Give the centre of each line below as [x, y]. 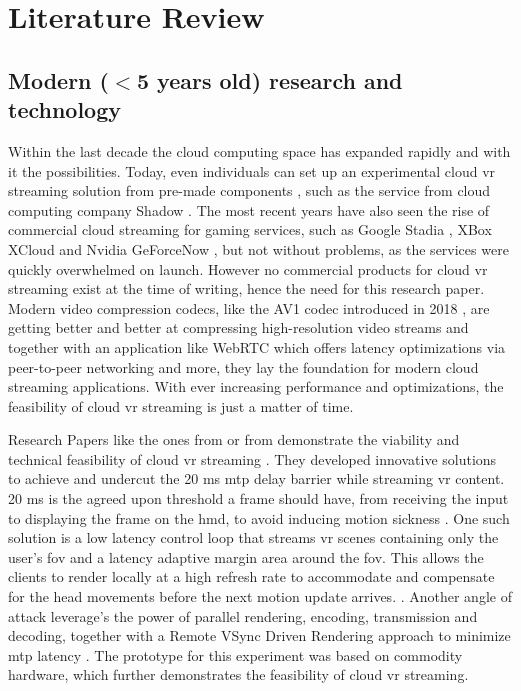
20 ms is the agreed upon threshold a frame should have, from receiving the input [258, 498]
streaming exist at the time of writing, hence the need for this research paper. [246, 288]
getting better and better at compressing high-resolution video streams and [238, 327]
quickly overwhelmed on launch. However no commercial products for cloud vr [248, 268]
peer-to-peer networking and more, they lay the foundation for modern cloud [243, 366]
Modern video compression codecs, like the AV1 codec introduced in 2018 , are [249, 307]
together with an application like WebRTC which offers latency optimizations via [257, 346]
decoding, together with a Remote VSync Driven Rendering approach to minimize [259, 635]
